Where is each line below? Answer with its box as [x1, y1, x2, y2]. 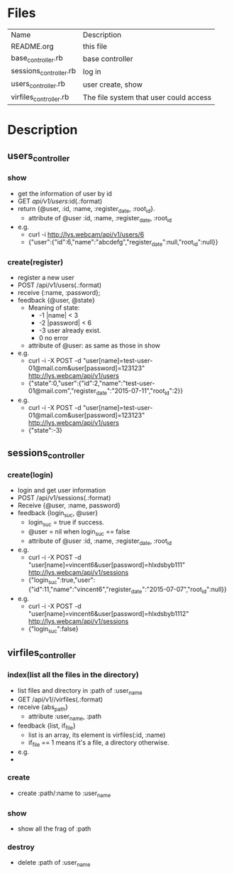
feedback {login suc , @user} [17, 509, 98, 519]
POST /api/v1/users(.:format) [17, 281, 101, 289]
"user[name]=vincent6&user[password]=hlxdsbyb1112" [28, 609, 189, 617]
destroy [7, 842, 35, 852]
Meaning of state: [28, 303, 80, 312]
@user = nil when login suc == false [28, 527, 130, 537]
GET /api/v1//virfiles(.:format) [17, 695, 104, 704]
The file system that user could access [82, 92, 212, 102]
